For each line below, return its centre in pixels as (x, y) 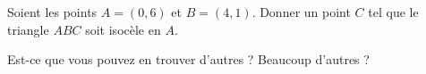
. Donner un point (301, 12)
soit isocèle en (123, 29)
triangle (28, 29)
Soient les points (52, 12)
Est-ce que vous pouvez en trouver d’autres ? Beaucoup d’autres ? (188, 59)
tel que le (393, 12)
